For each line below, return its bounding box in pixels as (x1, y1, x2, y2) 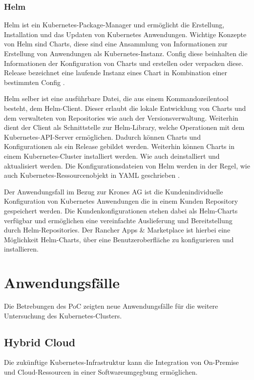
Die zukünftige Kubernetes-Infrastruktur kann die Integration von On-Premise (4, 357, 239, 367)
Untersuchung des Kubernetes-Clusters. (4, 310, 122, 320)
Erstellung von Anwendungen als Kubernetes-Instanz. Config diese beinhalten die (4, 48, 248, 58)
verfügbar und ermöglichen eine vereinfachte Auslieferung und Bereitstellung (4, 215, 233, 225)
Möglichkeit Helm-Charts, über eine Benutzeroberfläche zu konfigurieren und (4, 234, 234, 244)
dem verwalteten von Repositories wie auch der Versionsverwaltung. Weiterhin (4, 112, 238, 123)
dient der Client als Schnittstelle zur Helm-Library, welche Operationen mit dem (4, 122, 245, 132)
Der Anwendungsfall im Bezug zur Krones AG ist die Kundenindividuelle (4, 186, 223, 196)
